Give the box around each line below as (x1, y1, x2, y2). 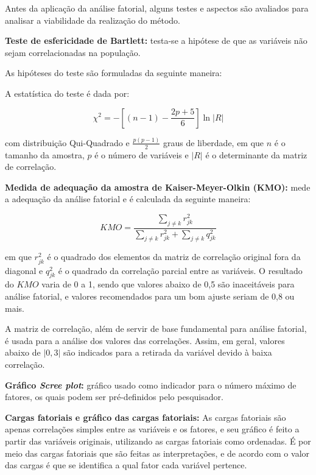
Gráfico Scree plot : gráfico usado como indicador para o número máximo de (5, 378, 297, 391)
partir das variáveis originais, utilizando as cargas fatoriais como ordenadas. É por (5, 434, 311, 447)
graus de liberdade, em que (163, 136, 264, 149)
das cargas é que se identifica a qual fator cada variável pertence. (5, 459, 247, 471)
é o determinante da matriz (205, 148, 307, 161)
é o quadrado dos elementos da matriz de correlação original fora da (47, 250, 301, 263)
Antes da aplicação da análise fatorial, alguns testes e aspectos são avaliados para (5, 2, 309, 14)
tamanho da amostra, (5, 148, 85, 161)
